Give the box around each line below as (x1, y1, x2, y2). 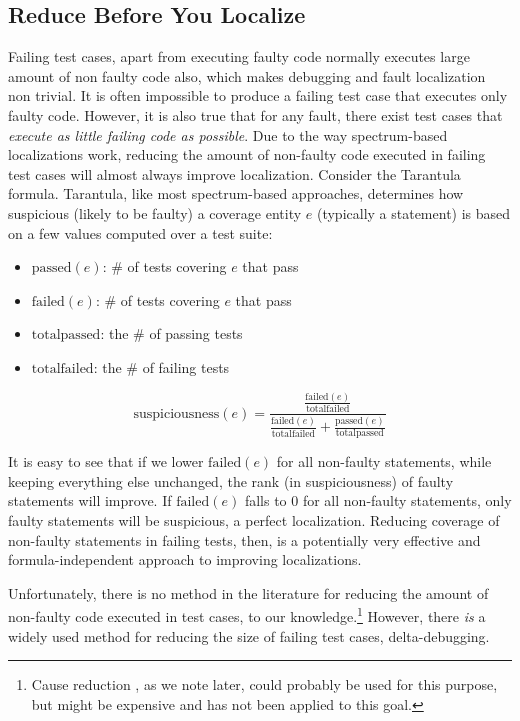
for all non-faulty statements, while (276, 451, 492, 472)
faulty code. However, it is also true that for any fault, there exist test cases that (8, 104, 503, 125)
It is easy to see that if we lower (8, 451, 204, 472)
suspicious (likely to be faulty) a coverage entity (8, 202, 302, 223)
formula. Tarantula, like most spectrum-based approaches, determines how (8, 183, 464, 204)
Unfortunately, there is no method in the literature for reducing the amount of (8, 582, 489, 603)
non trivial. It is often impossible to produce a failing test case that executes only (8, 85, 508, 106)
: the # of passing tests (100, 323, 243, 344)
